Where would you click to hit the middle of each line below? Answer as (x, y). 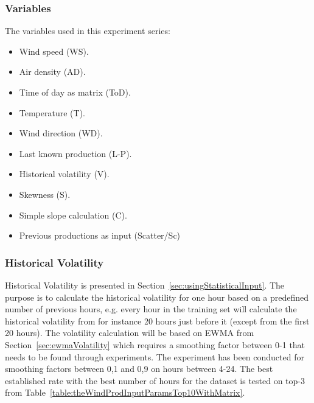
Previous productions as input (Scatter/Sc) (100, 235)
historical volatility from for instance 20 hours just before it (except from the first (157, 321)
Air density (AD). (52, 72)
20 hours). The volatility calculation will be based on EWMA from (130, 333)
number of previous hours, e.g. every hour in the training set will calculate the (151, 309)
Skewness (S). (45, 194)
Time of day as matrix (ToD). (75, 92)
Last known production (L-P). (75, 153)
